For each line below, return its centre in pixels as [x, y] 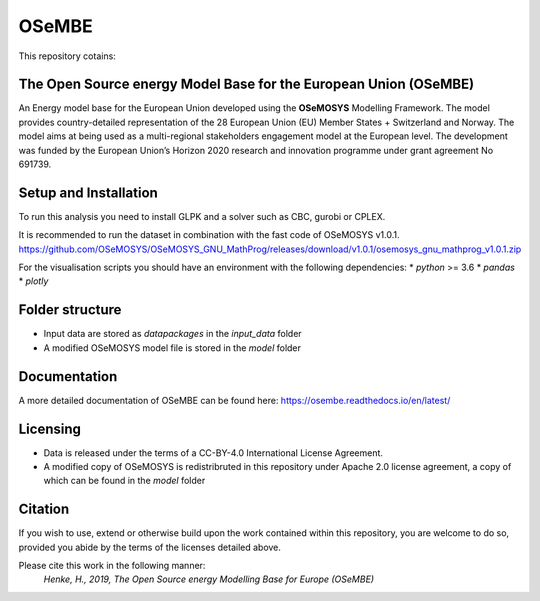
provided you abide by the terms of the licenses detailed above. [150, 547]
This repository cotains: [67, 56]
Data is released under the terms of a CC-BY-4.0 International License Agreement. [213, 452]
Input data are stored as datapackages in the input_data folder [172, 334]
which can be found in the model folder [124, 481]
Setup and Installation [88, 192]
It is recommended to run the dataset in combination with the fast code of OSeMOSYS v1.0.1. [209, 235]
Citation [44, 509]
